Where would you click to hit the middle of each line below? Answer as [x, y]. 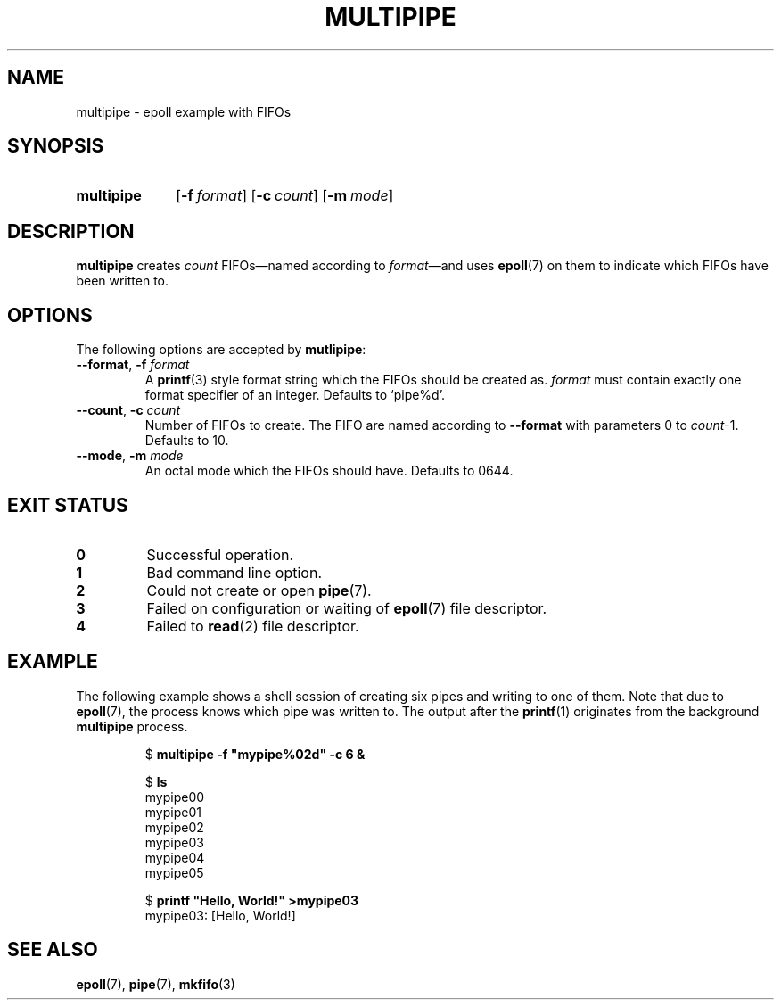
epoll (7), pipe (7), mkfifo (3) [156, 984]
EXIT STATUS [68, 505]
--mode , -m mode [130, 456]
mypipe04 [175, 857]
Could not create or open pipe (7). [259, 590]
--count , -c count [128, 410]
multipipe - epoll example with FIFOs [184, 111]
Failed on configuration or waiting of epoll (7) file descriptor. [347, 608]
